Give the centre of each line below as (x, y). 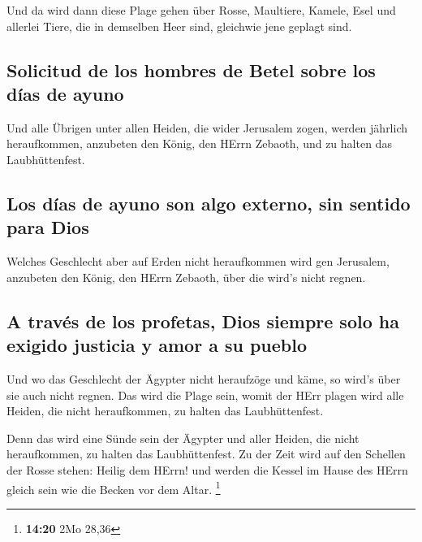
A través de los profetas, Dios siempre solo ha (203, 321)
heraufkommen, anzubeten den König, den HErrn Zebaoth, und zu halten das (199, 143)
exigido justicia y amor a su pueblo (157, 345)
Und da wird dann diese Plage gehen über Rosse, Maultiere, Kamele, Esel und (201, 10)
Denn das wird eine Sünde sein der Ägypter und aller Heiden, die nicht (183, 438)
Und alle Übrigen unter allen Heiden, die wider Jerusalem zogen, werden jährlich (207, 127)
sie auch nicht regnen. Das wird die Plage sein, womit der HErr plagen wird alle (205, 395)
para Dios (48, 227)
